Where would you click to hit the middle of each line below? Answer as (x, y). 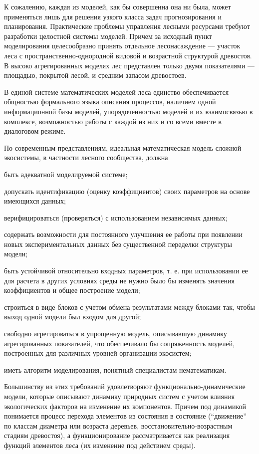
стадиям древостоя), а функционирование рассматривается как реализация (117, 435)
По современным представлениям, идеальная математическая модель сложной (123, 147)
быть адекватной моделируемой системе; (66, 174)
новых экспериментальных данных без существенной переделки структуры (118, 244)
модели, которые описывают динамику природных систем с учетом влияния (120, 396)
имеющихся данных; (35, 201)
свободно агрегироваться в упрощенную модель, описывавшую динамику (116, 334)
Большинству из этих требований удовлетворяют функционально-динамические (125, 386)
